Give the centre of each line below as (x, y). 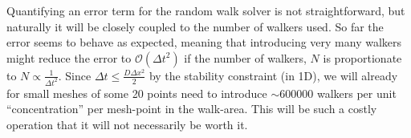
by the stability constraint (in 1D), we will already (273, 75)
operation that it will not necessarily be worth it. (127, 124)
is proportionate (362, 57)
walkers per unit (356, 93)
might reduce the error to (69, 57)
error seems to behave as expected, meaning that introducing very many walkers (204, 42)
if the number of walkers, (245, 57)
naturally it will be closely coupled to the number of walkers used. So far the (195, 26)
